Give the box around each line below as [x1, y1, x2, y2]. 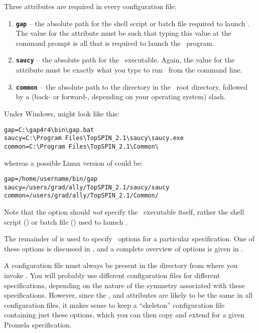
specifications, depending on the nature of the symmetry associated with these [4, 280, 245, 290]
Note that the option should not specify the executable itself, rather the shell [4, 207, 244, 217]
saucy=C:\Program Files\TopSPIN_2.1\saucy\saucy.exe [4, 135, 184, 142]
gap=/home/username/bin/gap [4, 175, 98, 183]
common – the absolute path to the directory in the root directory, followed [16, 81, 248, 92]
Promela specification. [4, 319, 72, 329]
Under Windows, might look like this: [4, 108, 119, 118]
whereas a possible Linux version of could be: [4, 157, 143, 168]
